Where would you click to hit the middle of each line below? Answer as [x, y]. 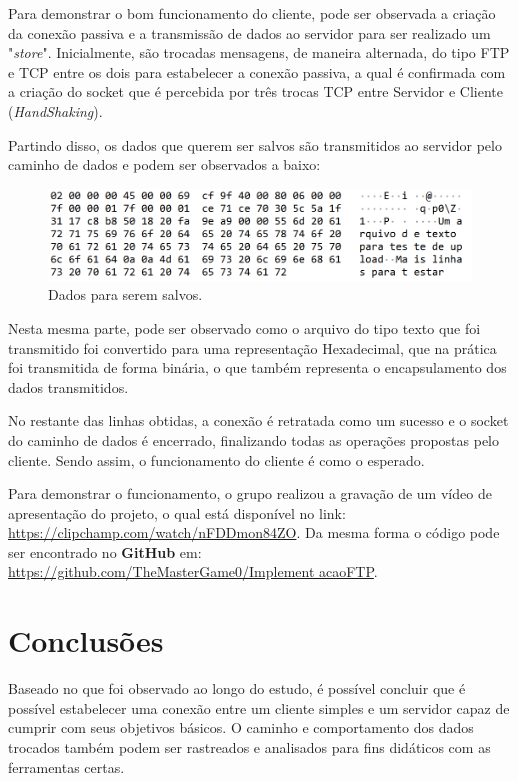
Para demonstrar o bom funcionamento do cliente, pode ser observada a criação [252, 13]
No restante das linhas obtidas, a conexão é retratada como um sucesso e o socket [258, 420]
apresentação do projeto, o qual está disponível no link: [177, 512]
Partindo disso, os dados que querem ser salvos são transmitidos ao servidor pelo [255, 144]
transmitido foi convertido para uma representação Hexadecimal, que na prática [252, 347]
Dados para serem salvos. [125, 294]
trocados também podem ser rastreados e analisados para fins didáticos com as [249, 746]
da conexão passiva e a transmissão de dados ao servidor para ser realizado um [249, 32]
